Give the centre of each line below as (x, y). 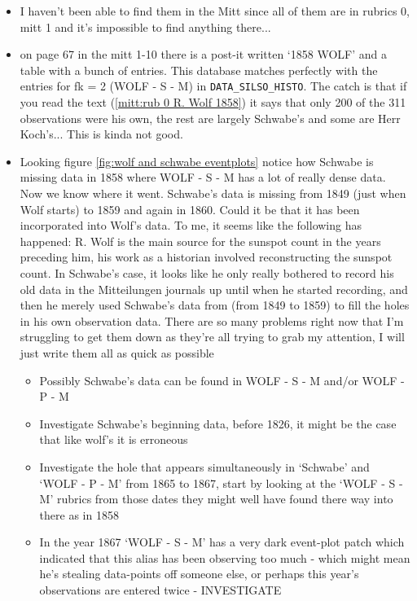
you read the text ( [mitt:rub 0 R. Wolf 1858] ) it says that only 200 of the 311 (213, 102)
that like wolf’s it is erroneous (114, 439)
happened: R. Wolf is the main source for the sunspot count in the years (200, 241)
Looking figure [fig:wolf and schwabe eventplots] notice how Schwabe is (197, 161)
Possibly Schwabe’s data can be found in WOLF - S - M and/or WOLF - (222, 380)
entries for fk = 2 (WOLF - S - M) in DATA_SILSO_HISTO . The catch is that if (213, 86)
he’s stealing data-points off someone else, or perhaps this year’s (199, 574)
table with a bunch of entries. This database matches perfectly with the (199, 70)
